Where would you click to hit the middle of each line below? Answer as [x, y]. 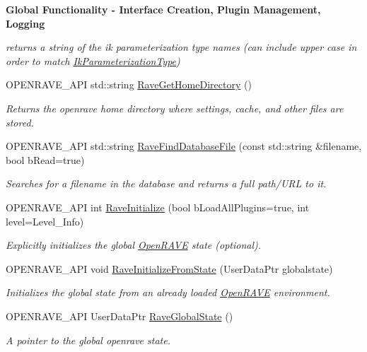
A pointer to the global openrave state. [88, 340]
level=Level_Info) [45, 221]
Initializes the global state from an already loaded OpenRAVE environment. [168, 292]
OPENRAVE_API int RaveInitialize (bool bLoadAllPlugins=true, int [158, 207]
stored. [20, 122]
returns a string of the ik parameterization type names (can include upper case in [181, 47]
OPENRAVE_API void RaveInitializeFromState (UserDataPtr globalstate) [169, 268]
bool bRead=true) [45, 159]
